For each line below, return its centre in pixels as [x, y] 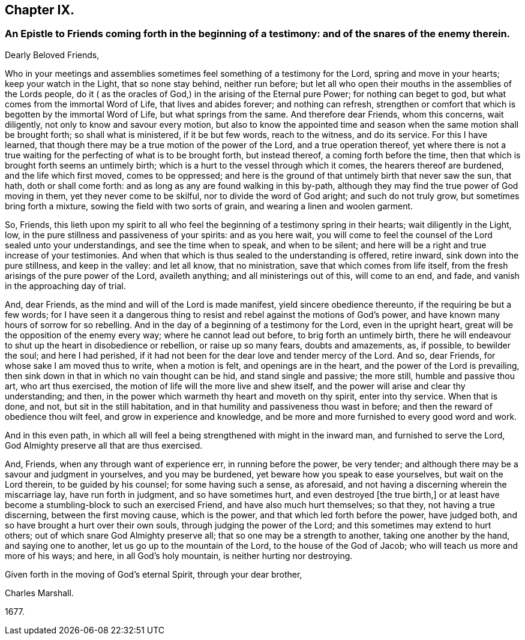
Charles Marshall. [39, 593]
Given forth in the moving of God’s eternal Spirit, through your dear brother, [154, 574]
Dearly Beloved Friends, [52, 55]
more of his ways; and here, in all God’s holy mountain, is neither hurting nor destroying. [179, 555]
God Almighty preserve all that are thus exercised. [104, 445]
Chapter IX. [40, 10]
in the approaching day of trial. [65, 286]
